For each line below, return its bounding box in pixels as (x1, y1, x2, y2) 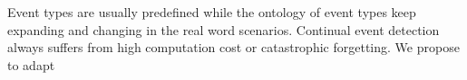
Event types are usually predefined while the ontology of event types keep (7, 3, 416, 21)
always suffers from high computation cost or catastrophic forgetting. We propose (7, 38, 460, 57)
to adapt (7, 55, 55, 74)
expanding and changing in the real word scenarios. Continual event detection (7, 20, 440, 39)
